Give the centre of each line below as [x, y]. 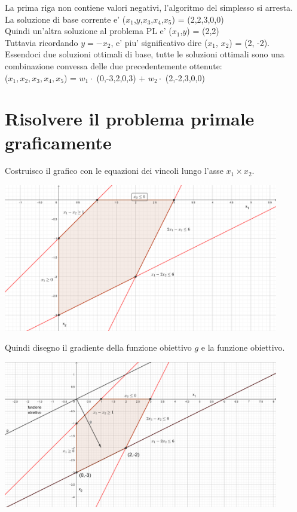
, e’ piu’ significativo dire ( [159, 42]
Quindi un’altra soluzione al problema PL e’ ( [88, 31]
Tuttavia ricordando [42, 42]
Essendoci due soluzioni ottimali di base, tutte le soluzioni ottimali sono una [145, 54]
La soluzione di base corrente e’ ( [65, 19]
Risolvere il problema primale [130, 119]
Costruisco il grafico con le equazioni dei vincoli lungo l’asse [114, 171]
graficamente [58, 142]
